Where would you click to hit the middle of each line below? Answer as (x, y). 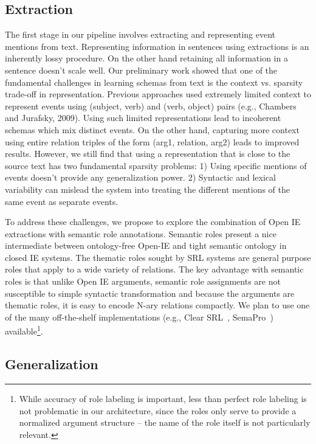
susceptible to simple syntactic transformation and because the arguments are (150, 293)
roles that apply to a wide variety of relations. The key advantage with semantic (154, 269)
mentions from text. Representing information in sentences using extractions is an (157, 46)
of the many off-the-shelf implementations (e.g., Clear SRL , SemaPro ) (139, 317)
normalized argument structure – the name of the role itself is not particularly (165, 422)
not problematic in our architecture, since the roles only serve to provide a (158, 410)
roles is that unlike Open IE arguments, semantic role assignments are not (143, 281)
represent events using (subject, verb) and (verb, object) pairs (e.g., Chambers (151, 106)
